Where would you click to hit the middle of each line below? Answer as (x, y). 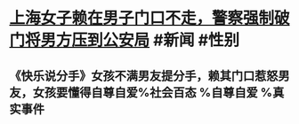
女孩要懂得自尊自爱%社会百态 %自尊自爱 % (153, 93)
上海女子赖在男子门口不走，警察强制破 (150, 18)
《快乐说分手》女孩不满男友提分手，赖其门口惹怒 (144, 76)
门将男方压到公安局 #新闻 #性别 (125, 40)
